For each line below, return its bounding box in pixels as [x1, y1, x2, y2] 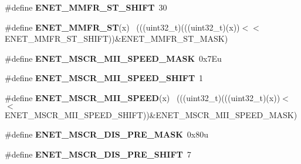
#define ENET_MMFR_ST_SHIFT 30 [5, 1, 167, 13]
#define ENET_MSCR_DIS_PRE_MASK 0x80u [5, 128, 208, 140]
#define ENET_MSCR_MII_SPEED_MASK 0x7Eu [5, 52, 222, 64]
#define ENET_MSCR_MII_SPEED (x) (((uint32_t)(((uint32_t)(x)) [5, 91, 280, 103]
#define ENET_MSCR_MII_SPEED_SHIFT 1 [5, 72, 204, 84]
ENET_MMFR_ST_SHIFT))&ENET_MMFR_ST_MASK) [5, 32, 228, 45]
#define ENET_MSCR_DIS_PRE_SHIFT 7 [5, 148, 191, 160]
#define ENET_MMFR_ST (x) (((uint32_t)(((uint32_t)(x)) [5, 21, 240, 33]
